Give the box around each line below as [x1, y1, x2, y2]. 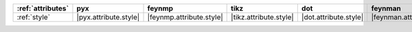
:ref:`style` [16, 13, 51, 21]
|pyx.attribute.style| [76, 13, 140, 21]
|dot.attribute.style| [301, 13, 364, 21]
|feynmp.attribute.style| [147, 13, 223, 21]
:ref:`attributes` [16, 4, 69, 13]
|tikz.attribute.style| [231, 13, 295, 21]
